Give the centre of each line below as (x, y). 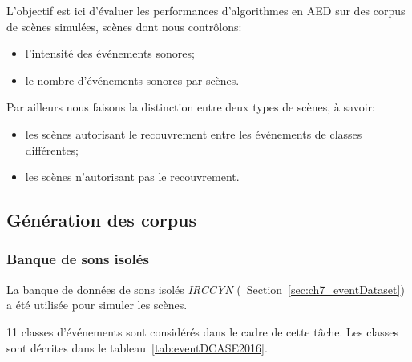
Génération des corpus (102, 220)
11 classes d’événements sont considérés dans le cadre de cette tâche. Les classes (203, 331)
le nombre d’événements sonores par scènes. (132, 80)
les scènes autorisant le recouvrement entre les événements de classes (194, 133)
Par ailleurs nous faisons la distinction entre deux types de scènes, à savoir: (191, 107)
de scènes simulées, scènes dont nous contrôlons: (124, 26)
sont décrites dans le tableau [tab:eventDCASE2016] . (137, 347)
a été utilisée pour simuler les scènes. (97, 305)
